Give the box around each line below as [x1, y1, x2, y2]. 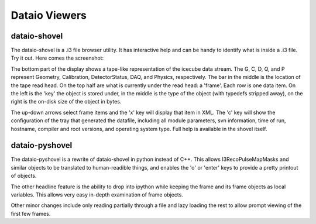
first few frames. [11, 210, 51, 217]
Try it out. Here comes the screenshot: [11, 54, 104, 61]
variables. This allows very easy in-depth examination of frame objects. [11, 191, 184, 198]
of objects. [11, 173, 37, 180]
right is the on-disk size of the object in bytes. [11, 98, 122, 105]
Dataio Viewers [11, 9, 87, 22]
